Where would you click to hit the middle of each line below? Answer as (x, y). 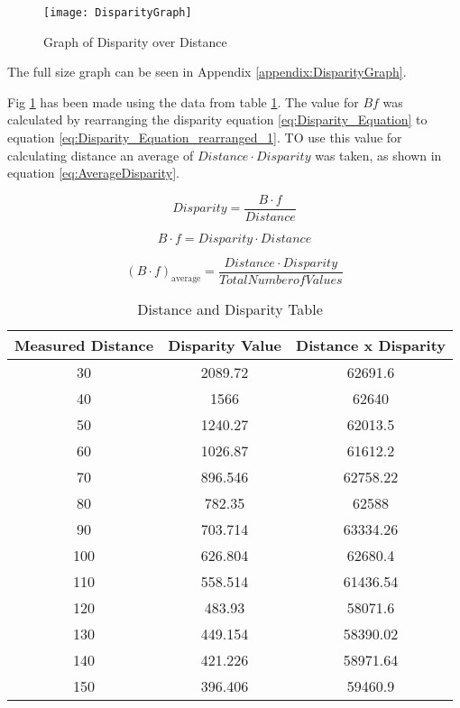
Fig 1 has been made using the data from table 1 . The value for (183, 101)
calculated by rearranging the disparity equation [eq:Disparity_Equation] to (217, 120)
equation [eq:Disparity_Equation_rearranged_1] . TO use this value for (205, 138)
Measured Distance (84, 345)
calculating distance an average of (101, 155)
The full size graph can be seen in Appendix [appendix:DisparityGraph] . (207, 72)
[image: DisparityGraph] (118, 13)
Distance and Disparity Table (230, 308)
